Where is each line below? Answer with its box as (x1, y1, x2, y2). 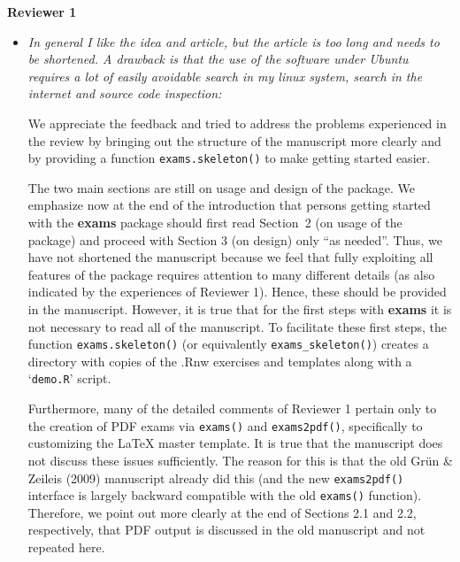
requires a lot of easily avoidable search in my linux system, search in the (27, 66, 423, 85)
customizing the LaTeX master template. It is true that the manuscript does (27, 434, 443, 452)
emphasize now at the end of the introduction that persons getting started (27, 196, 431, 214)
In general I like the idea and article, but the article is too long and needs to (27, 32, 440, 50)
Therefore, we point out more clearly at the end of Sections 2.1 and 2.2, (27, 503, 417, 521)
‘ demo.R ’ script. (27, 369, 111, 388)
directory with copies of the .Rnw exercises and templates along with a (27, 351, 412, 370)
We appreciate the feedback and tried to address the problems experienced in (27, 113, 447, 132)
